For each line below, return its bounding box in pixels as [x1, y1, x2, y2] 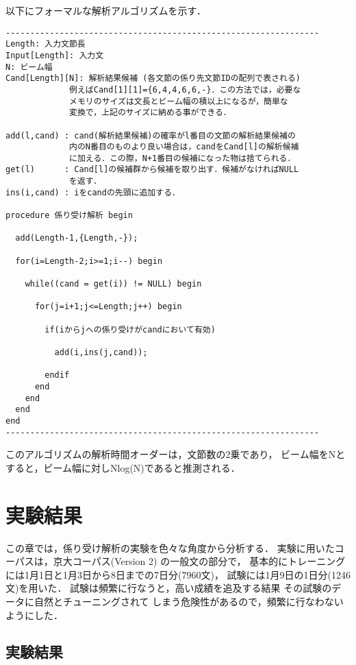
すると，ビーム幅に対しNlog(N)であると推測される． [5, 460, 240, 474]
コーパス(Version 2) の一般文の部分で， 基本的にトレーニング [72, 554, 346, 568]
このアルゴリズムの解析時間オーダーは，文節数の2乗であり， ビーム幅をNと [5, 447, 346, 461]
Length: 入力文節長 [5, 39, 86, 49]
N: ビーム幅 [5, 62, 53, 72]
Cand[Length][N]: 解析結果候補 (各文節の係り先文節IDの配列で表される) [5, 73, 301, 84]
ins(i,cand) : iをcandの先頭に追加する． [5, 187, 180, 197]
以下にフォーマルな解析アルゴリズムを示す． [5, 3, 207, 17]
